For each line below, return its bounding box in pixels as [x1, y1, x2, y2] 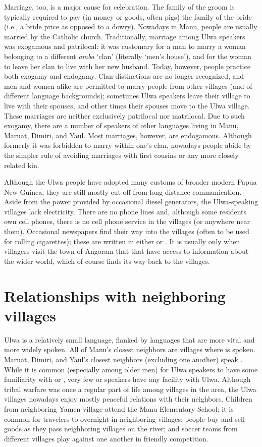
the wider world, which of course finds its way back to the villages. [4, 255, 210, 266]
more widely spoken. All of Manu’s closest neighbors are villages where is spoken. [4, 344, 255, 355]
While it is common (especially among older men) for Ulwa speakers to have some [4, 364, 258, 374]
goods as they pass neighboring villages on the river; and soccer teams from [4, 423, 238, 434]
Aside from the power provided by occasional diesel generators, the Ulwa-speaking [4, 196, 258, 207]
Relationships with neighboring [4, 285, 226, 306]
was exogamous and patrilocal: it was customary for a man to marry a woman [4, 41, 246, 51]
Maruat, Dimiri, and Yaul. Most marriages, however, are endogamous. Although [4, 130, 252, 140]
